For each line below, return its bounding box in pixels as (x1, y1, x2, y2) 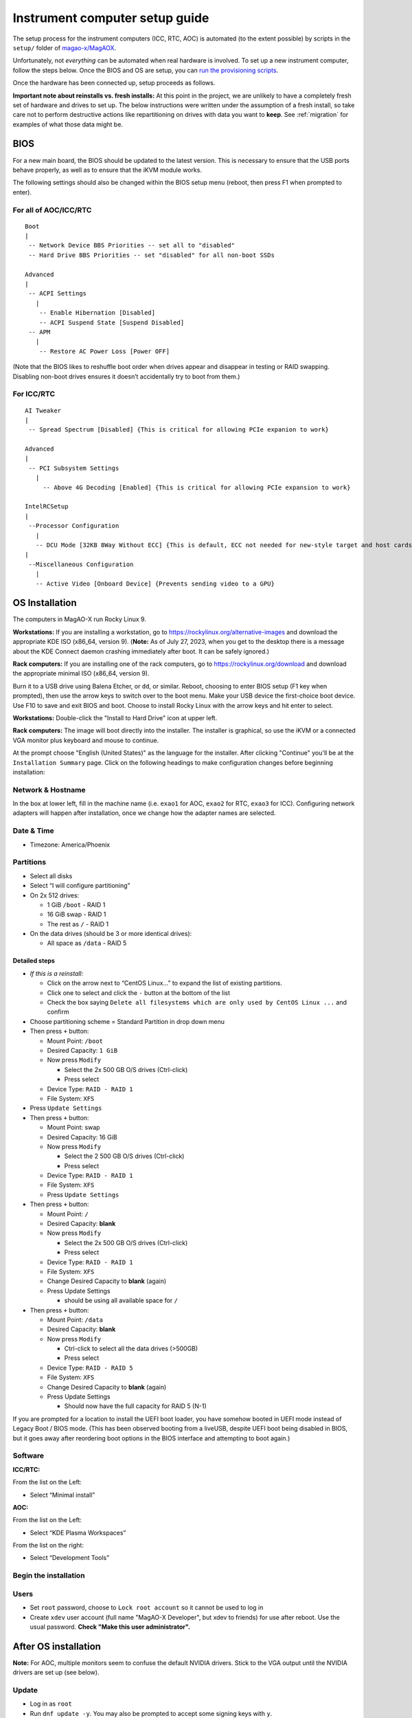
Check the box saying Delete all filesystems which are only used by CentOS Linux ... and (47, 999, 347, 1007)
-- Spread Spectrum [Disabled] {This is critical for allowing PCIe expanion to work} (28, 426, 330, 434)
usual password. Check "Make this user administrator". (30, 1622, 190, 1631)
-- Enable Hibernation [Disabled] (38, 309, 156, 317)
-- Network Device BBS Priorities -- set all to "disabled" (28, 241, 235, 249)
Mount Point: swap (47, 1124, 100, 1132)
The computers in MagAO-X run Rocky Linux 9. (12, 615, 147, 623)
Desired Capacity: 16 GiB (47, 1133, 117, 1141)
